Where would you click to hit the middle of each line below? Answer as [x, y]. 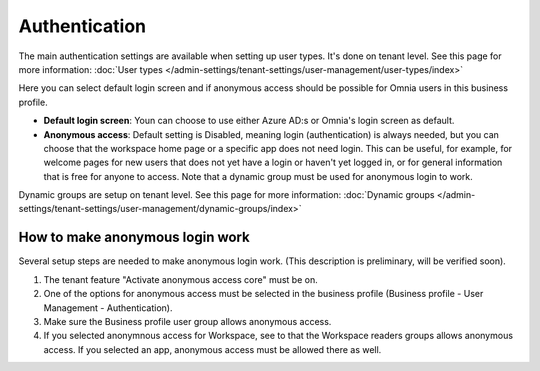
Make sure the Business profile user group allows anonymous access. [187, 321]
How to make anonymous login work [134, 237]
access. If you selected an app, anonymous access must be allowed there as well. [212, 349]
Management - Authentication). [108, 307]
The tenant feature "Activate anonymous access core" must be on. [181, 279]
